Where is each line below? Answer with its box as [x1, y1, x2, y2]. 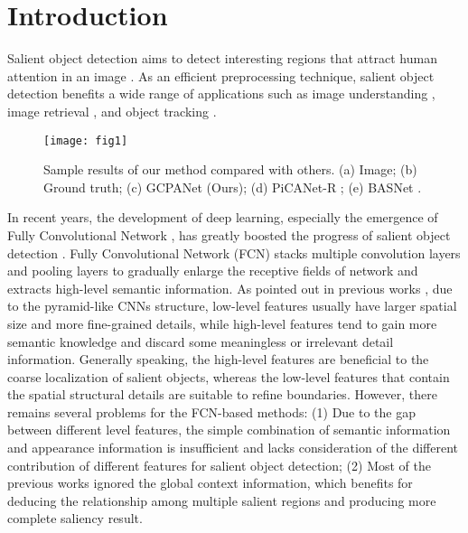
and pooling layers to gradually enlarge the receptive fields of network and [7, 261, 418, 280]
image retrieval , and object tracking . [7, 101, 217, 120]
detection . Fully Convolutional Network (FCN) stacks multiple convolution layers [7, 243, 461, 262]
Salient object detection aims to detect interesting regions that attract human [7, 49, 437, 68]
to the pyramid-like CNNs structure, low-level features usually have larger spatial [7, 296, 457, 315]
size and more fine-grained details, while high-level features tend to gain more [7, 313, 437, 332]
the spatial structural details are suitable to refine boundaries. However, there [7, 385, 437, 404]
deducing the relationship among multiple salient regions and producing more [7, 491, 436, 510]
